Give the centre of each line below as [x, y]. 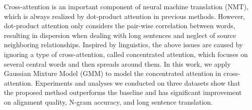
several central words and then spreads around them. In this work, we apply [117, 64]
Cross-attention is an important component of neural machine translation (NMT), [126, 6]
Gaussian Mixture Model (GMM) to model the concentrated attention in [113, 73]
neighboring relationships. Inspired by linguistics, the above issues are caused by [124, 45]
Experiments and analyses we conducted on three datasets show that [138, 82]
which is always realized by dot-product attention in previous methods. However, [125, 16]
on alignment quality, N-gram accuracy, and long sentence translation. [108, 101]
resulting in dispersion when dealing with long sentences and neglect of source [120, 35]
